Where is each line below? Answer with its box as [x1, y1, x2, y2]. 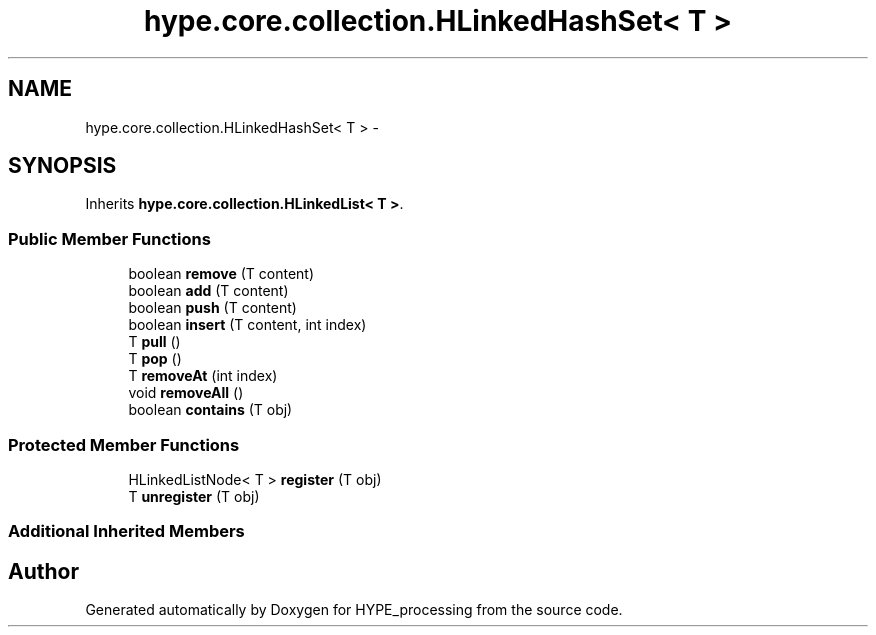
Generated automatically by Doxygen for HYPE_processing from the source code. [85, 601, 623, 619]
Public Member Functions [8, 228, 211, 249]
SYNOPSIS [8, 153, 117, 179]
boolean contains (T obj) [128, 401, 293, 419]
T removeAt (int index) [128, 367, 278, 385]
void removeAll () [128, 384, 244, 402]
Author [8, 558, 79, 584]
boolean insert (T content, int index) [128, 316, 367, 334]
